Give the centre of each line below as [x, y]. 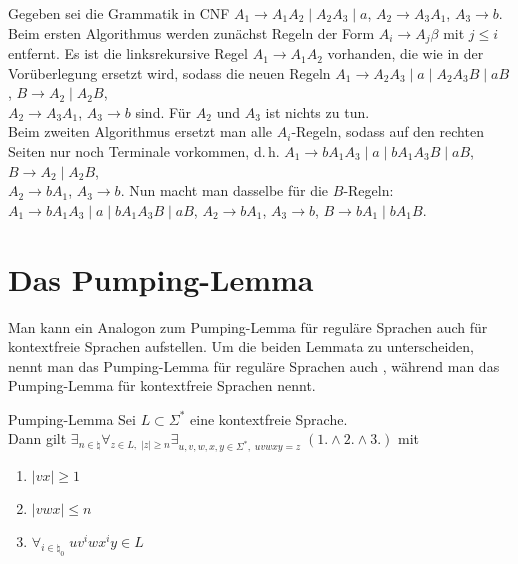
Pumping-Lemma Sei [72, 418]
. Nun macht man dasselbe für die [224, 190]
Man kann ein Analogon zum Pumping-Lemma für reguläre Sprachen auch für [248, 326]
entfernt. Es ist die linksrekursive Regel [128, 53]
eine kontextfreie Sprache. [269, 418]
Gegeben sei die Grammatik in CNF [119, 13]
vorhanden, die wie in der [405, 53]
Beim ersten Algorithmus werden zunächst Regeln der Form [191, 32]
